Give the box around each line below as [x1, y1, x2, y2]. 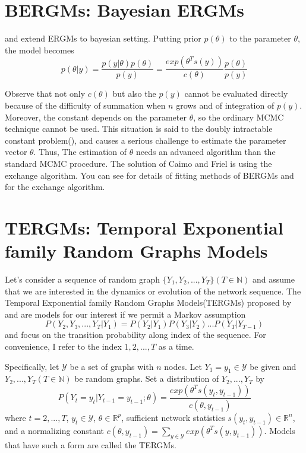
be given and [250, 360, 296, 372]
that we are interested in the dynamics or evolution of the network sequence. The [5, 284, 301, 297]
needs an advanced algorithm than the [135, 145, 276, 158]
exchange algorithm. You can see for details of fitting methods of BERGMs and [5, 169, 294, 181]
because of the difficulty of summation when [5, 99, 166, 111]
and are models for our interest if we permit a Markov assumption [5, 308, 246, 320]
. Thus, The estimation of [33, 145, 127, 158]
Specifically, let [5, 360, 59, 372]
